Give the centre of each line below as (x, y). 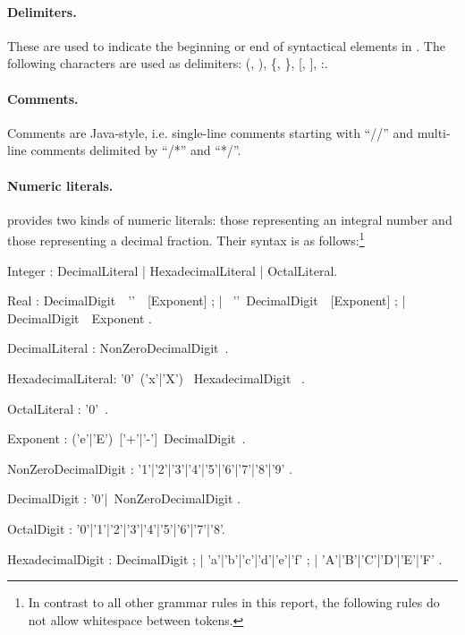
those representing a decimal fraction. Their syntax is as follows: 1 (186, 239)
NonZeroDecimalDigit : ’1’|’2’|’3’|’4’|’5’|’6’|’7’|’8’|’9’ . (150, 468)
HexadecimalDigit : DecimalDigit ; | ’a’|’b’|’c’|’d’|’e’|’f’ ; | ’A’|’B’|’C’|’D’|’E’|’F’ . (225, 558)
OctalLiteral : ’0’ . (58, 408)
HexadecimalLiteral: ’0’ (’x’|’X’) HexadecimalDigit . (156, 378)
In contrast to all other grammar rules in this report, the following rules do (234, 602)
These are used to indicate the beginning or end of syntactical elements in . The (226, 45)
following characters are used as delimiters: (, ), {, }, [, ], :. (168, 63)
